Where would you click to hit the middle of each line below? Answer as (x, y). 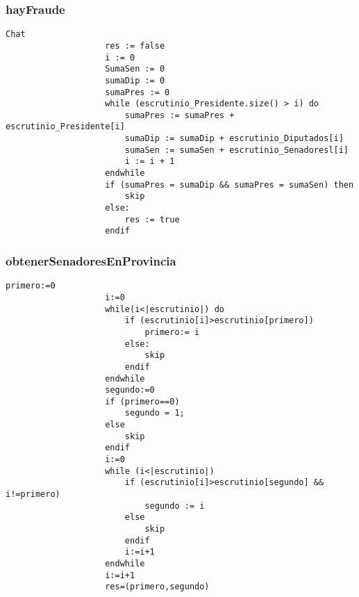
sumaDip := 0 (135, 80)
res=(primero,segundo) (157, 587)
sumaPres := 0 (137, 92)
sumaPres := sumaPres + (179, 115)
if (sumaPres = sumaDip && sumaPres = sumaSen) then (229, 185)
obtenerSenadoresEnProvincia (91, 260)
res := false (135, 46)
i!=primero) (33, 494)
